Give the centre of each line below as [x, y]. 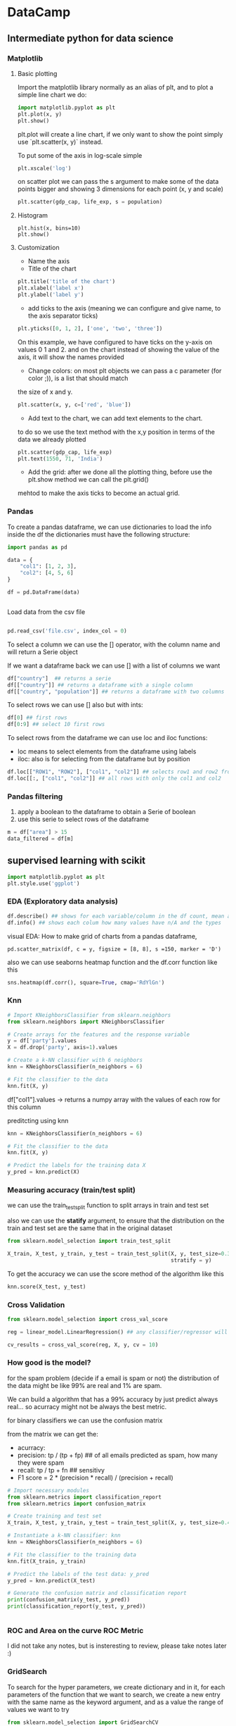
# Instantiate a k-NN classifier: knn [64, 1536]
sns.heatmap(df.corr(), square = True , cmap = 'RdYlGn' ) [86, 982]
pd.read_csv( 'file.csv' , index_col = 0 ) [67, 631]
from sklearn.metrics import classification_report [84, 1497]
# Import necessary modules [48, 1490]
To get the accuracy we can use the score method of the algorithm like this [116, 1274]
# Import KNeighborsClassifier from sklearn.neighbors [89, 1015]
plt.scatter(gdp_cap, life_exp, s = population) [90, 202]
